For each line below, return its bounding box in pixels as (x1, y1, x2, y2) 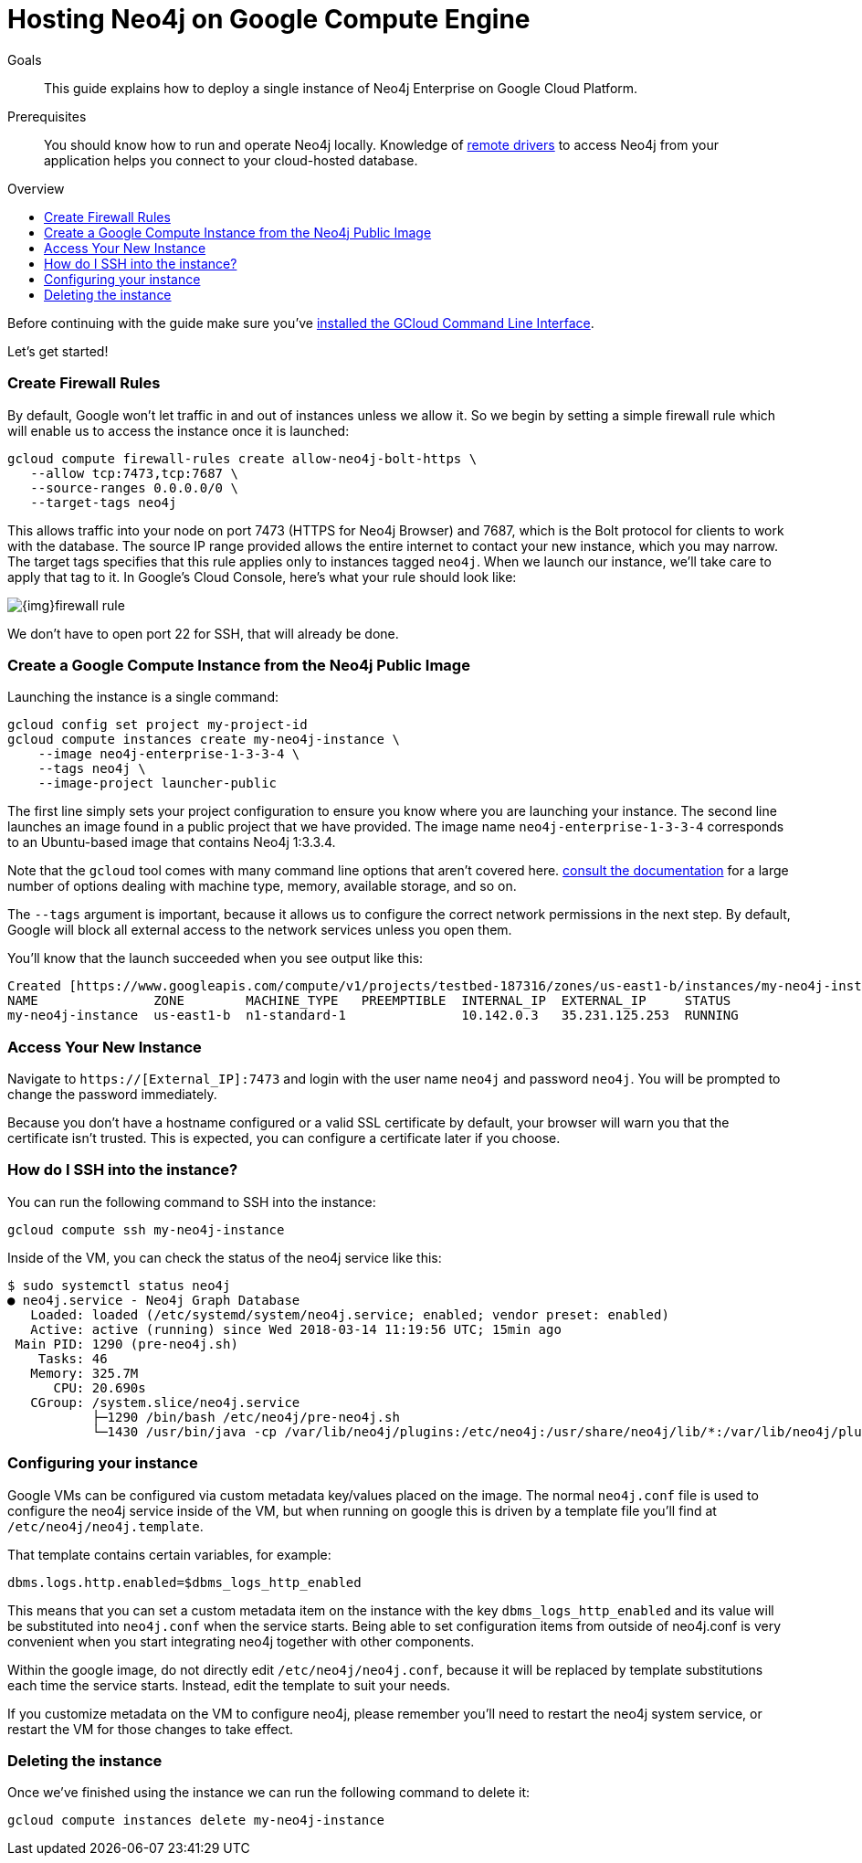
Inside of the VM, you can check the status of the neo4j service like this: (7, 1249, 442, 1265)
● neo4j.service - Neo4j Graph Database (7, 1292, 300, 1307)
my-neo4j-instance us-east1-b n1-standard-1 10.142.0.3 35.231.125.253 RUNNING (7, 1008, 739, 1023)
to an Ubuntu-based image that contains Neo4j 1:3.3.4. (7, 834, 336, 851)
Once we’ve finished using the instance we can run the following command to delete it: (7, 1784, 531, 1801)
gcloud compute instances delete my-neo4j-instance (7, 1813, 385, 1828)
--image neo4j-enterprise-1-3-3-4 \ (37, 746, 300, 762)
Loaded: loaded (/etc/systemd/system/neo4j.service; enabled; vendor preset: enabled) (30, 1307, 669, 1322)
